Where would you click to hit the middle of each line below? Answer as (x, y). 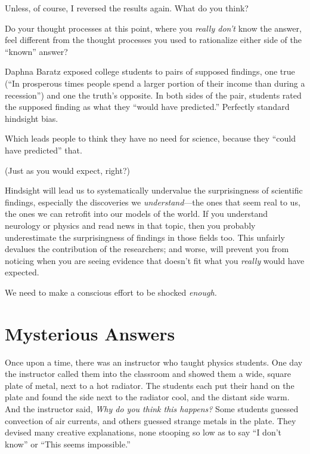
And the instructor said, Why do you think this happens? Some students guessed (152, 408)
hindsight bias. (32, 118)
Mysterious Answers (90, 333)
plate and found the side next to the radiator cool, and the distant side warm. (147, 397)
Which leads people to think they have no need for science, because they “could (150, 138)
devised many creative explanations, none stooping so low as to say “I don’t (143, 432)
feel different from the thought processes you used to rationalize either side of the (153, 40)
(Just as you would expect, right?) (67, 170)
